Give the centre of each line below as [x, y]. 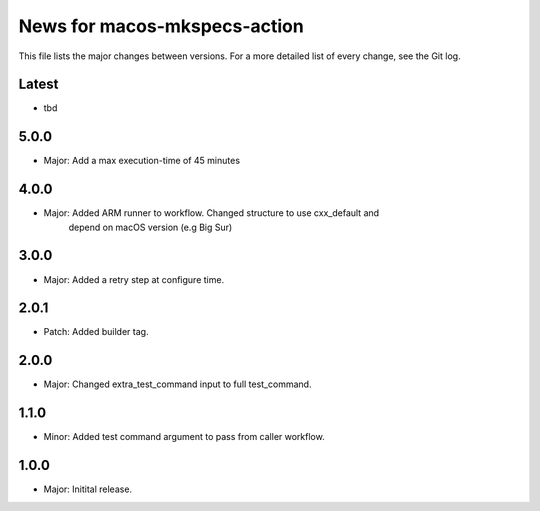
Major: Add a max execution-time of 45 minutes [141, 161]
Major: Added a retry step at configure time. [134, 279]
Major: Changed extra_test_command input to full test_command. [177, 384]
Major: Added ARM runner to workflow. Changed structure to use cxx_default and [211, 213]
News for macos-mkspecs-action [161, 26]
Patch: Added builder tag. [96, 332]
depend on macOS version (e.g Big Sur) [150, 227]
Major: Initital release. [88, 489]
